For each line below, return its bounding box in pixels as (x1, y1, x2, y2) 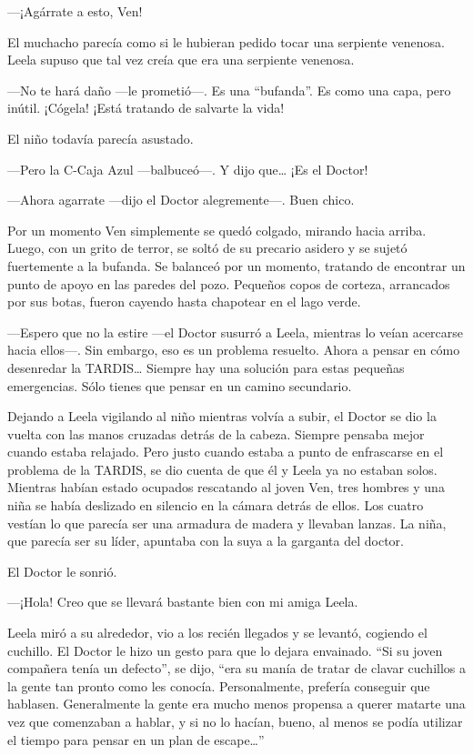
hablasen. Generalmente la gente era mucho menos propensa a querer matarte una (7, 694, 466, 713)
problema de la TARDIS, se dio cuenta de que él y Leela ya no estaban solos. (7, 459, 438, 478)
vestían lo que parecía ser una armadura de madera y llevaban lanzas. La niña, (7, 513, 447, 532)
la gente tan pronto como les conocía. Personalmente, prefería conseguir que (7, 676, 430, 695)
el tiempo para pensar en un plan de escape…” (7, 730, 265, 749)
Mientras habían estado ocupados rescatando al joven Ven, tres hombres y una (7, 478, 445, 497)
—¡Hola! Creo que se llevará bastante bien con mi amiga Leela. (7, 592, 358, 611)
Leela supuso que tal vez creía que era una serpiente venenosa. (7, 50, 355, 69)
